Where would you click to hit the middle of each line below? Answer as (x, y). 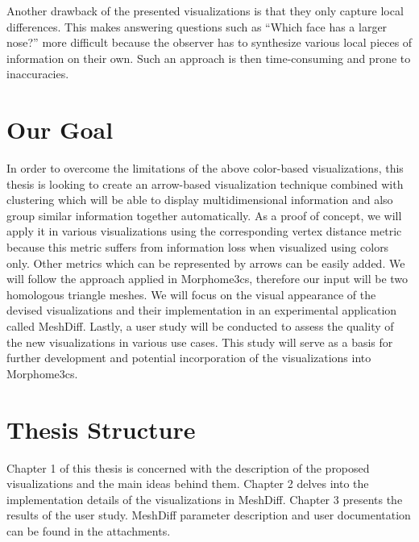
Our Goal (60, 129)
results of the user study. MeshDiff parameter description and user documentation (209, 515)
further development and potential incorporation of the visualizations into (189, 358)
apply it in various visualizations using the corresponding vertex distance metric (204, 231)
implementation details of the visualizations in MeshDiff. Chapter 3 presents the (205, 499)
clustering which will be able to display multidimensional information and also (200, 200)
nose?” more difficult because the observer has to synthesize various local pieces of (209, 42)
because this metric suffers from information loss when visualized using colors (198, 247)
